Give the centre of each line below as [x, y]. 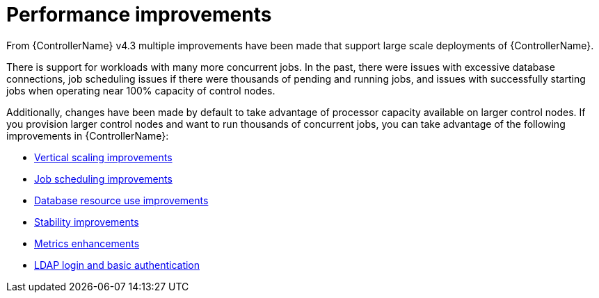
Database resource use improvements [121, 200]
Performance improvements [139, 15]
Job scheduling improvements [103, 179]
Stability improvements [87, 222]
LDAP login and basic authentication [117, 265]
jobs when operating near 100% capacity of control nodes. [141, 90]
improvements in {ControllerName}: [88, 135]
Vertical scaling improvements [103, 157]
